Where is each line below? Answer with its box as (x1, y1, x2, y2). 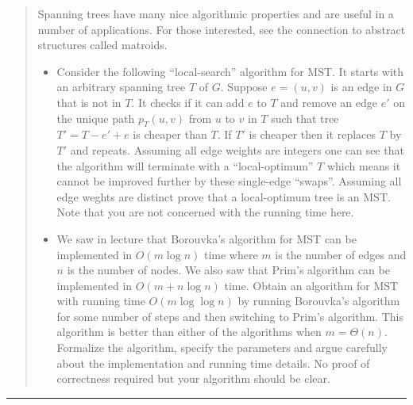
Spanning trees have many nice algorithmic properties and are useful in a (37, 6, 394, 21)
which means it (326, 157, 401, 174)
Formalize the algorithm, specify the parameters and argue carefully (56, 339, 388, 356)
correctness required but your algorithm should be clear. (56, 370, 330, 387)
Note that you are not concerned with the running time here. (56, 204, 354, 220)
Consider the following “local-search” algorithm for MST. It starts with (56, 63, 404, 79)
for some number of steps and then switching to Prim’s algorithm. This (56, 308, 403, 324)
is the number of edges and (275, 246, 407, 262)
